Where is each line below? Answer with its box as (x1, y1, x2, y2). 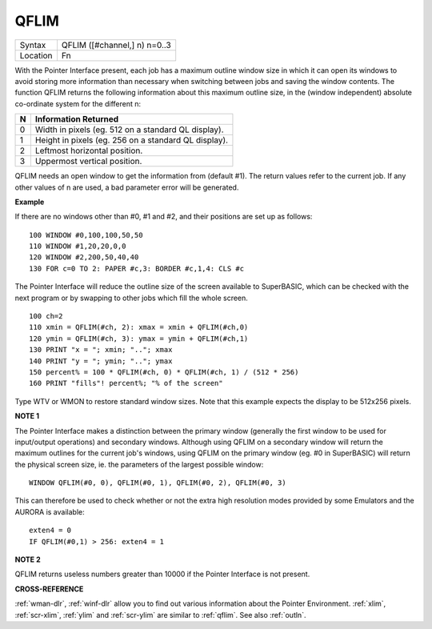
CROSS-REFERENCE (14, 584, 84, 594)
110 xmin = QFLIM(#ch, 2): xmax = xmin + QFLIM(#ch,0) (29, 323, 249, 332)
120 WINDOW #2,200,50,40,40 (29, 253, 139, 262)
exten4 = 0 (29, 526, 72, 535)
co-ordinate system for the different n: (14, 98, 142, 108)
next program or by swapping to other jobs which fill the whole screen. (14, 293, 248, 302)
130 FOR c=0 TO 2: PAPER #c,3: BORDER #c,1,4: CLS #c (29, 264, 244, 273)
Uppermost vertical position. (34, 156, 142, 167)
